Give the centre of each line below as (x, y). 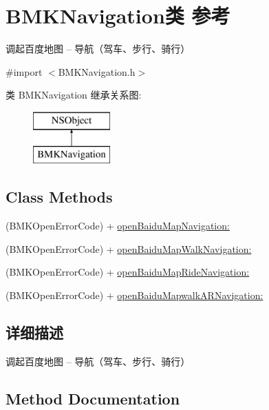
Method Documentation (93, 398)
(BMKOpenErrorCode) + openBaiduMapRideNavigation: (128, 272)
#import (24, 71)
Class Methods (59, 197)
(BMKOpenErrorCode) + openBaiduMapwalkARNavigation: (134, 295)
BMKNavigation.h (97, 71)
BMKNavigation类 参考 (118, 16)
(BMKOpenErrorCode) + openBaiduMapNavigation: (118, 226)
